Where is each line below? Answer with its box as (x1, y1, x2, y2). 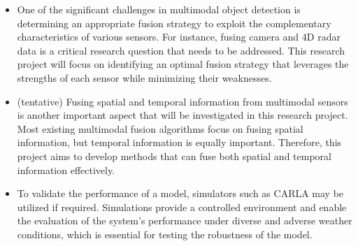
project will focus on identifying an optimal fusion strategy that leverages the (17, 57, 349, 71)
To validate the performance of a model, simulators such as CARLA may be (17, 186, 344, 201)
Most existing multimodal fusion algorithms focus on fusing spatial (17, 121, 303, 136)
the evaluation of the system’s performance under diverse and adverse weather (17, 213, 352, 228)
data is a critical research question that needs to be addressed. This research (17, 43, 345, 57)
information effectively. (17, 162, 115, 177)
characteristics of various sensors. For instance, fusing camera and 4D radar (17, 29, 341, 44)
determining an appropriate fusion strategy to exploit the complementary (17, 15, 331, 30)
